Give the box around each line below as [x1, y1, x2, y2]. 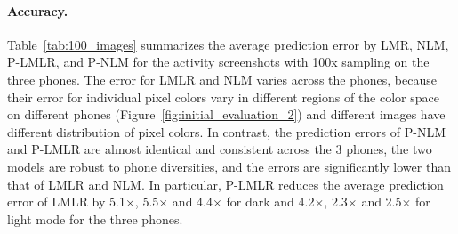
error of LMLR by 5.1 [7, 192, 125, 211]
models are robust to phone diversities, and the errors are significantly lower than [7, 157, 451, 175]
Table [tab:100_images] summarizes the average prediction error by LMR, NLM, [7, 35, 449, 53]
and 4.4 [172, 192, 213, 211]
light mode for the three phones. [7, 209, 183, 228]
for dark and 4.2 [226, 192, 315, 211]
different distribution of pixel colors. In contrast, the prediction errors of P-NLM [7, 122, 446, 141]
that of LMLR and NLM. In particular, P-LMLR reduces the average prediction [7, 174, 444, 193]
